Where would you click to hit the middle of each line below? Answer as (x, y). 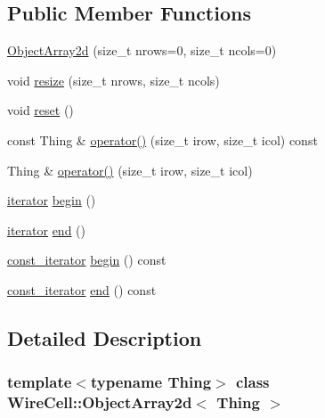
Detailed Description (105, 337)
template (40, 382)
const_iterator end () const (82, 289)
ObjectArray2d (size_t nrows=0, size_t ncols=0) (142, 50)
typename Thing (151, 382)
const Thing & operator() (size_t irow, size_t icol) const (162, 139)
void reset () (41, 110)
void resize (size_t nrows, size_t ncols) (114, 80)
